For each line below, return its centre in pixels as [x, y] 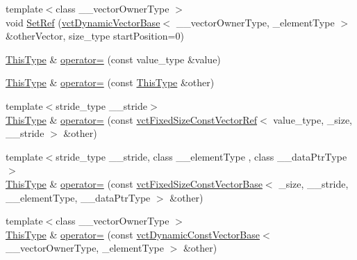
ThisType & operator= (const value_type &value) [113, 59]
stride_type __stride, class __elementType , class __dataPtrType [201, 156]
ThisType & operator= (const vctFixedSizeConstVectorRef [132, 119]
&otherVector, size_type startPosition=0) [95, 36]
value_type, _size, [313, 119]
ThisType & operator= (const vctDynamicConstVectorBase [133, 234]
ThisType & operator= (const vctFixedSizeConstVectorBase [134, 183]
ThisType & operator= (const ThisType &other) [110, 82]
